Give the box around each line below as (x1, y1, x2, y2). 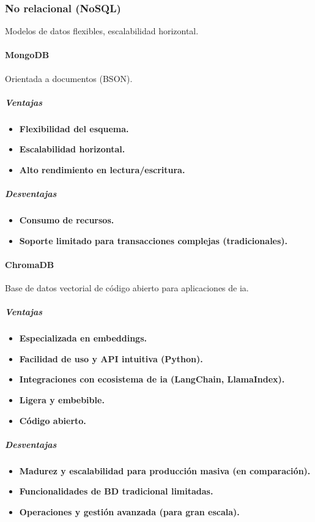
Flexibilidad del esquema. (19, 122, 129, 135)
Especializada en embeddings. (19, 332, 147, 345)
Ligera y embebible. (19, 393, 105, 406)
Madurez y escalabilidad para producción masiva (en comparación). (19, 464, 311, 477)
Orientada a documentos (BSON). (5, 72, 133, 84)
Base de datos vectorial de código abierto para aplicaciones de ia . (5, 282, 249, 294)
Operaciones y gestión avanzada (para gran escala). (19, 505, 240, 518)
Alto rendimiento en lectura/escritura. (19, 163, 185, 176)
